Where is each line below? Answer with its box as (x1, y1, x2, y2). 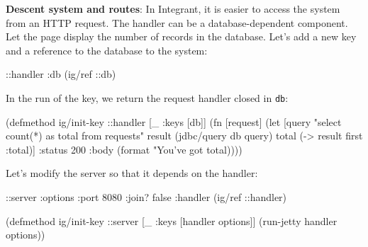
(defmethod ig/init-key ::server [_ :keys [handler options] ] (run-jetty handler (6, 213, 338, 228)
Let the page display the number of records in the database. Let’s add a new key (6, 29, 357, 44)
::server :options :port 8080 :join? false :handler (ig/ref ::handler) (6, 190, 287, 204)
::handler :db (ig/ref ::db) (6, 67, 116, 81)
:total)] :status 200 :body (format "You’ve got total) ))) (6, 142, 242, 156)
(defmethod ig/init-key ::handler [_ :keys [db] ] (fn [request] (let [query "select (6, 114, 342, 129)
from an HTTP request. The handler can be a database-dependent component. (6, 15, 348, 30)
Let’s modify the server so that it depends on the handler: (6, 166, 258, 180)
